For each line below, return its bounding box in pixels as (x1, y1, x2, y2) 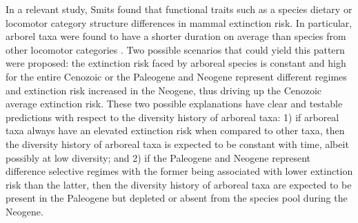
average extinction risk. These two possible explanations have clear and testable (6, 96, 343, 111)
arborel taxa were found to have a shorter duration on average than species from (6, 29, 346, 43)
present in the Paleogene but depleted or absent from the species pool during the (6, 191, 348, 205)
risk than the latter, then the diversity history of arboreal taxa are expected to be (6, 177, 352, 191)
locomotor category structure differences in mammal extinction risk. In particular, (6, 15, 352, 30)
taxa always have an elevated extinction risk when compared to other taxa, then (6, 123, 345, 138)
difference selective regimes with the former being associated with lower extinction (6, 164, 353, 178)
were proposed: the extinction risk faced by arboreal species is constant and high (6, 56, 346, 70)
